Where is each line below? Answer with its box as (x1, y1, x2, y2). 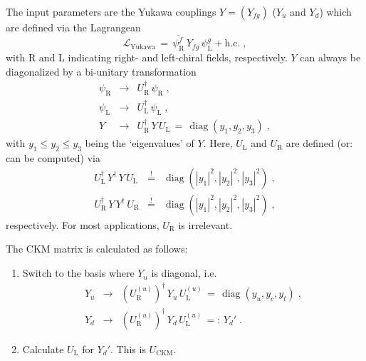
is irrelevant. (178, 217, 233, 232)
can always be (300, 50, 361, 65)
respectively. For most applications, (6, 217, 160, 232)
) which (319, 4, 352, 19)
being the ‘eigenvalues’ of (85, 136, 194, 151)
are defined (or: (286, 136, 353, 151)
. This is (110, 341, 146, 356)
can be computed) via (6, 151, 100, 166)
